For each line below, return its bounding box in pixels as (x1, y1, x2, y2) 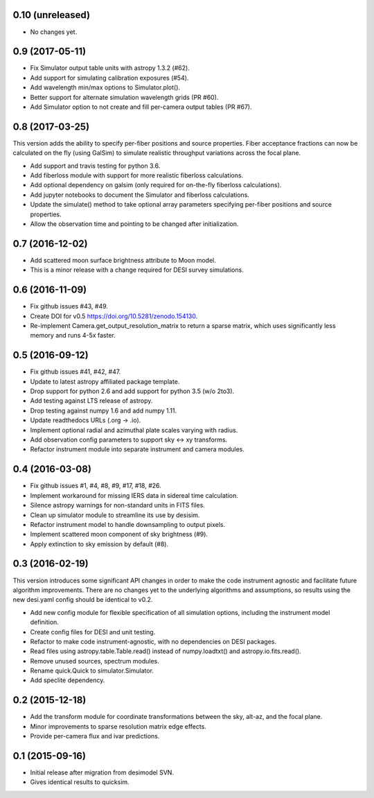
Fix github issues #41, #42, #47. (30, 367, 121, 376)
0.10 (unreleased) (12, 9, 90, 21)
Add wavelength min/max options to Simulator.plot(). (30, 83, 180, 92)
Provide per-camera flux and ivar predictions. (30, 732, 160, 740)
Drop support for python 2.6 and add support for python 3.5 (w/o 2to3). (30, 387, 235, 395)
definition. (30, 618, 59, 627)
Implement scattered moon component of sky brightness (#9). (30, 530, 208, 539)
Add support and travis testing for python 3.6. (30, 162, 161, 170)
